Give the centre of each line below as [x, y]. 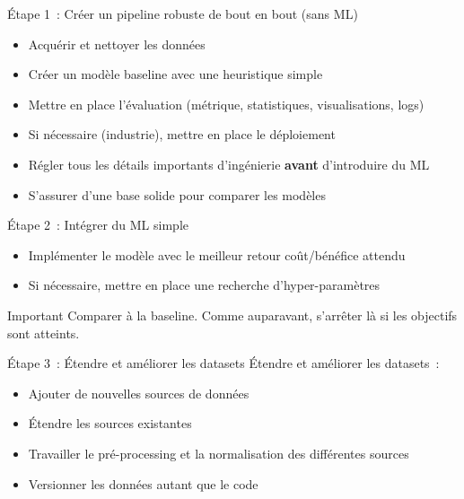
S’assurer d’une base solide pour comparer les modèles [177, 194]
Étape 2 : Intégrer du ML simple [98, 225]
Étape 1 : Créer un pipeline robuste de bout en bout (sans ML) [183, 13]
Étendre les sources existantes [110, 423]
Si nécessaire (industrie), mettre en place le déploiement [182, 134]
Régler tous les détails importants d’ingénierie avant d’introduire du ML [229, 164]
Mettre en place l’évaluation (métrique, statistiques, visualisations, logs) [226, 104]
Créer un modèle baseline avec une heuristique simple [175, 74]
